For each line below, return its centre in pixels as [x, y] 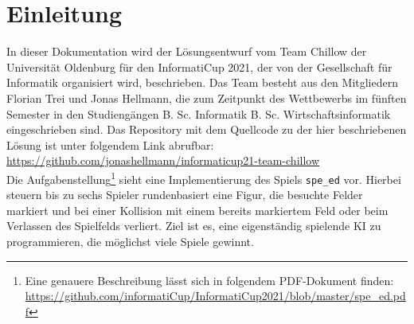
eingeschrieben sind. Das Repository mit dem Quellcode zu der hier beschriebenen [207, 129]
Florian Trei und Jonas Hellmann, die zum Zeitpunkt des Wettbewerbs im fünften [207, 98]
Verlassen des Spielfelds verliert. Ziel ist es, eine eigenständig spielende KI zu [194, 226]
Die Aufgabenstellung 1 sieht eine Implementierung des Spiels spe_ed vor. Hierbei [204, 178]
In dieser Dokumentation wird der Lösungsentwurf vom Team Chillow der [187, 51]
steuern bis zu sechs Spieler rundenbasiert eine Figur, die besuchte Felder [185, 195]
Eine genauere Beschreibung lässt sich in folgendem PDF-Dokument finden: [209, 280]
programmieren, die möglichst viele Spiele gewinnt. [130, 241]
